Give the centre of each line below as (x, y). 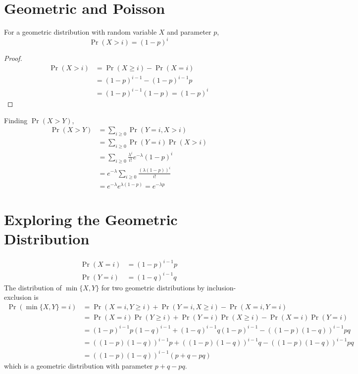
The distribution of (33, 287)
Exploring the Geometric (91, 219)
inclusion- (221, 287)
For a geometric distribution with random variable (80, 32)
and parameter (189, 32)
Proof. (13, 58)
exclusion (18, 297)
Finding (16, 120)
